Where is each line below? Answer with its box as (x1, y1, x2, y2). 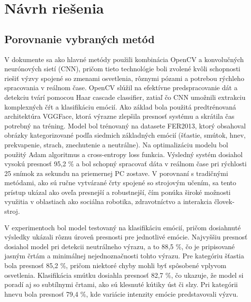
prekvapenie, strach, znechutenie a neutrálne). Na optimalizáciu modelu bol (4, 139, 228, 149)
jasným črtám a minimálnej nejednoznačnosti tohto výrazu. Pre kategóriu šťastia (4, 251, 244, 261)
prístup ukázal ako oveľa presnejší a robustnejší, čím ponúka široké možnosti (4, 187, 231, 197)
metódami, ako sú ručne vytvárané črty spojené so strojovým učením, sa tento (4, 177, 236, 188)
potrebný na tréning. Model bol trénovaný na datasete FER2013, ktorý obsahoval (4, 120, 246, 130)
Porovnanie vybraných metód (4, 31, 155, 46)
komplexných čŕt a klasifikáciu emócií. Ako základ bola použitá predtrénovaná (4, 101, 236, 111)
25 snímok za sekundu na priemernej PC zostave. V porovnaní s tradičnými (4, 168, 228, 178)
